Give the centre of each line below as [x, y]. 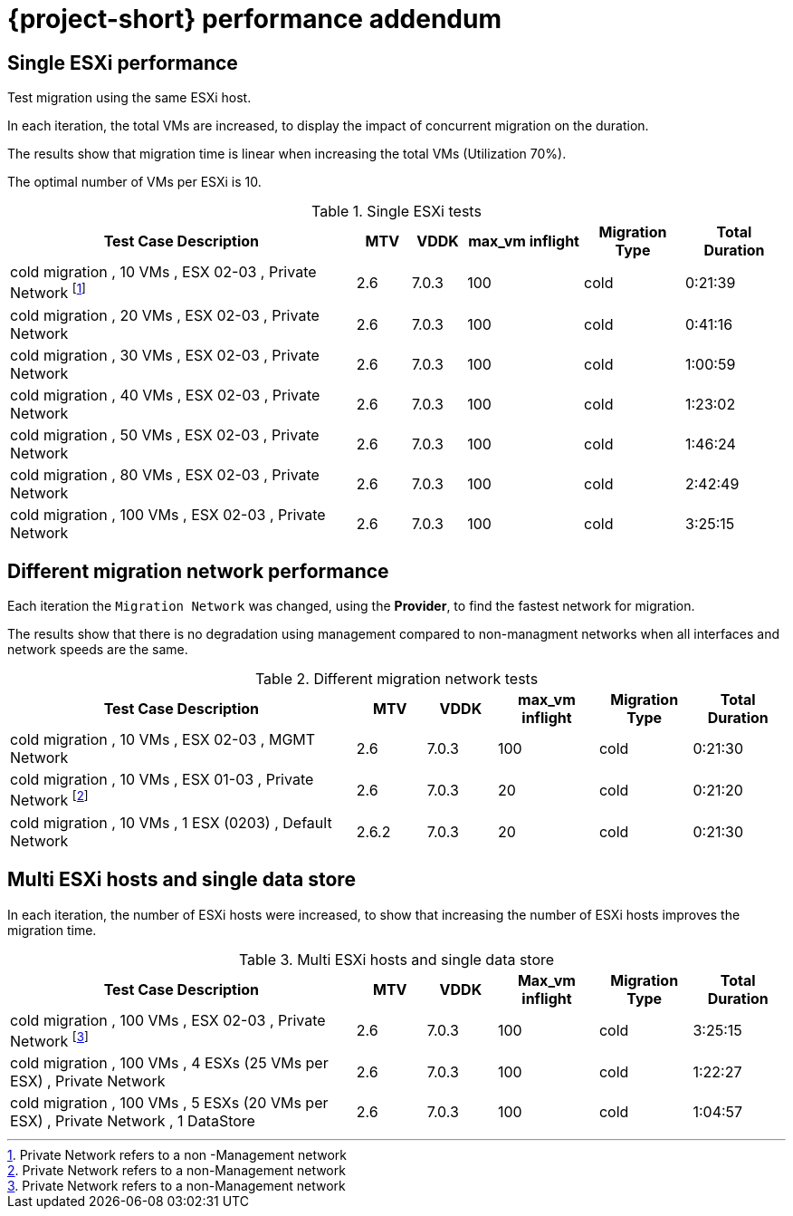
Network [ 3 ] [49, 1039]
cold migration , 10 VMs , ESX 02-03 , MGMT [163, 740]
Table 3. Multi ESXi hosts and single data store [396, 959]
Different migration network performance [198, 571]
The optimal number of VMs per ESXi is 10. [134, 182]
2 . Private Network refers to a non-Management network [177, 1170]
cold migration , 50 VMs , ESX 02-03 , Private [165, 434]
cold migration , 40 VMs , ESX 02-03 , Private [165, 395]
